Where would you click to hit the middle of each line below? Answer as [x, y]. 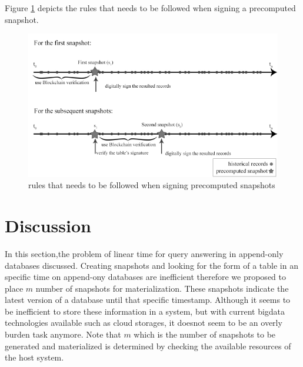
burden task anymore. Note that [63, 334]
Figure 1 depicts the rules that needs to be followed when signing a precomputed [150, 8]
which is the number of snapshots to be [205, 334]
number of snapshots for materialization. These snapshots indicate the [162, 288]
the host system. [34, 357]
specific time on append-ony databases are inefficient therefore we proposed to [145, 277]
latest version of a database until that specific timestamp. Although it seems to [148, 300]
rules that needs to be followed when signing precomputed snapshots [152, 185]
